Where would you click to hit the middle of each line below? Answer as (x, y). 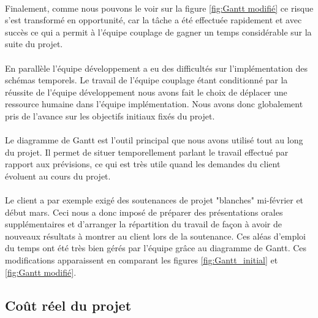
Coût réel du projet (68, 305)
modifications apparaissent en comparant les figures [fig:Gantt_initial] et (142, 260)
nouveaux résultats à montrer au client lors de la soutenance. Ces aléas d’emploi (155, 236)
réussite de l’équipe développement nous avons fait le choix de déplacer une (146, 92)
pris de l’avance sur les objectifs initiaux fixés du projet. (110, 115)
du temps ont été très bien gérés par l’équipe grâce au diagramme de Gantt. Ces (156, 248)
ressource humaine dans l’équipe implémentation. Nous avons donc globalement (154, 104)
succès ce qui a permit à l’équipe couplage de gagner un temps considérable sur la (158, 32)
